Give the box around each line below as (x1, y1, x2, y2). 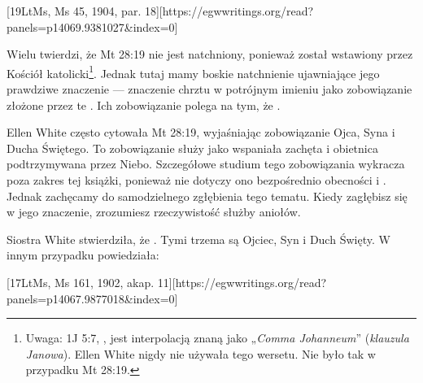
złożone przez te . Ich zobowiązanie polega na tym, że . (7, 96, 281, 113)
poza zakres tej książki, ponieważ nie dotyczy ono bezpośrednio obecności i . (7, 172, 386, 188)
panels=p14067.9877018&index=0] (7, 289, 178, 307)
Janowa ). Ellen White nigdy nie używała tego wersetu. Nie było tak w (25, 345, 376, 362)
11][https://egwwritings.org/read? (157, 273, 327, 290)
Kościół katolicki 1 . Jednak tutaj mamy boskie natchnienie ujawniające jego (7, 62, 380, 81)
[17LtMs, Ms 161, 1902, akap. (7, 273, 155, 290)
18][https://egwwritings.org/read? (144, 2, 314, 19)
